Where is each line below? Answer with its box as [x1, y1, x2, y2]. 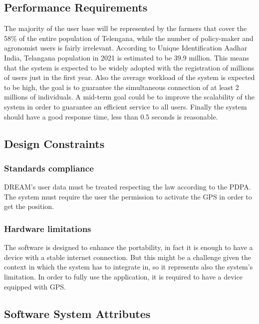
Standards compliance [4, 161, 94, 174]
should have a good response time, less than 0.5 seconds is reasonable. [4, 111, 218, 121]
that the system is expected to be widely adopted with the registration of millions [4, 62, 255, 72]
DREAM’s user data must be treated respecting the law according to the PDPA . [4, 181, 251, 192]
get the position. [4, 201, 54, 211]
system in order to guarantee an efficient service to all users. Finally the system [4, 101, 247, 111]
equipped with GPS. [4, 281, 66, 291]
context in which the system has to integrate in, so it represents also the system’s [4, 261, 253, 272]
